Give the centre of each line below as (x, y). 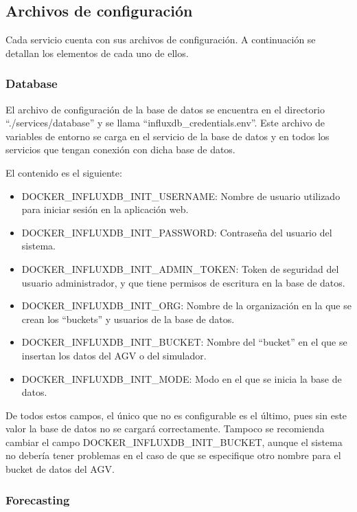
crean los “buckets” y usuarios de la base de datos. (128, 319)
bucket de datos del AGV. (60, 469)
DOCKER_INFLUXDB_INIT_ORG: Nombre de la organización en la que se (186, 305)
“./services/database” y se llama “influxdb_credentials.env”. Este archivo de (165, 123)
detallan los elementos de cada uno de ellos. (97, 53)
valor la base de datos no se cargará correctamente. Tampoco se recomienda (165, 428)
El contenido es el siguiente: (64, 172)
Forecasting (38, 499)
